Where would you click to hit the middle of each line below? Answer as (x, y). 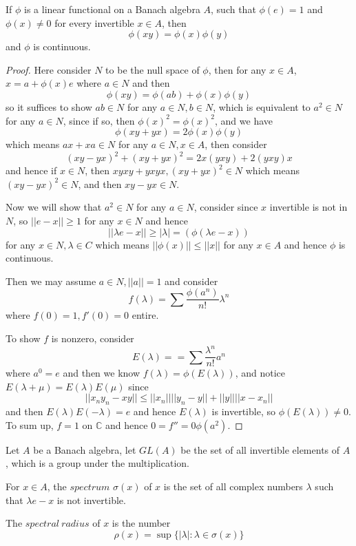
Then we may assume (51, 281)
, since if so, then (99, 120)
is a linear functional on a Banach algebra (112, 9)
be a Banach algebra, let (85, 449)
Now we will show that (54, 207)
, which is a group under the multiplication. (97, 463)
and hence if (31, 170)
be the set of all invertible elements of (260, 449)
